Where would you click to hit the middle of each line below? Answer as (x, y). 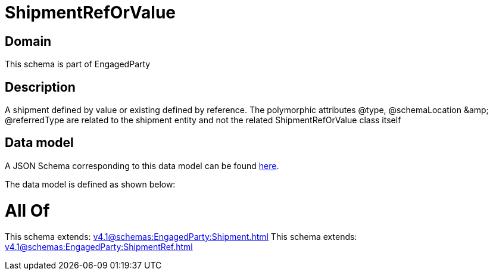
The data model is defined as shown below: (90, 184)
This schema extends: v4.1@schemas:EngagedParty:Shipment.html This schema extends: (181, 237)
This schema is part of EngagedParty (78, 64)
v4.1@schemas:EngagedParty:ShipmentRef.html (99, 247)
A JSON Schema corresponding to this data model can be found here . (142, 165)
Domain (28, 41)
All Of (27, 210)
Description (40, 87)
